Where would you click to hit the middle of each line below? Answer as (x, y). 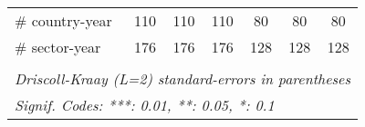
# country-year (63, 20)
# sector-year (58, 47)
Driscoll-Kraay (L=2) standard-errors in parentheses (182, 78)
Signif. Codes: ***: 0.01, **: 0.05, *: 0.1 (145, 105)
